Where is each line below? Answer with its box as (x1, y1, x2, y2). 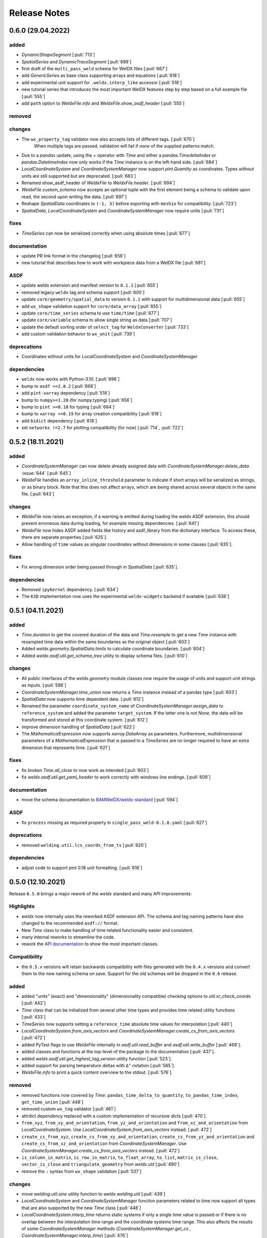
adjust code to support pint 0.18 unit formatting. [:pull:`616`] (21, 865, 143, 871)
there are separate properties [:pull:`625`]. (21, 534, 108, 540)
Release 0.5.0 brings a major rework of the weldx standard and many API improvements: (9, 890, 192, 896)
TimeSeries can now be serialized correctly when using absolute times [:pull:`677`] (21, 230, 190, 236)
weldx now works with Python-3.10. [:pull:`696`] (21, 376, 120, 382)
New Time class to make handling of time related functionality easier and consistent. (21, 927, 194, 933)
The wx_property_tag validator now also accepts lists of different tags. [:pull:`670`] (21, 136, 195, 142)
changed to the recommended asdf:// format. (21, 920, 119, 926)
